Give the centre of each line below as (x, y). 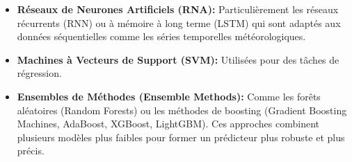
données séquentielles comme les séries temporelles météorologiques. (161, 36)
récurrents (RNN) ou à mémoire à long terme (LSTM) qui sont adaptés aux (179, 22)
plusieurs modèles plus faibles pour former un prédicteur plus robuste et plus (181, 137)
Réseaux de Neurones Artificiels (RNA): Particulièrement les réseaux (178, 9)
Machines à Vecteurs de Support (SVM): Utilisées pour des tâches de (178, 59)
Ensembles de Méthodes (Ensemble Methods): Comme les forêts (169, 96)
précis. (31, 151)
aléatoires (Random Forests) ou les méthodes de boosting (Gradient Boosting (182, 110)
